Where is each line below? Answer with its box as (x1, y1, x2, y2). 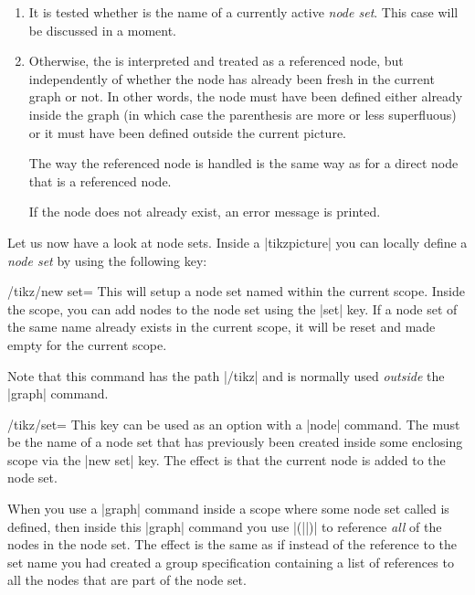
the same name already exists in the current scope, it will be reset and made (7, 317, 436, 336)
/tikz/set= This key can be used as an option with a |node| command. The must (7, 414, 460, 433)
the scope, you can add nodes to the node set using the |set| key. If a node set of (7, 299, 458, 318)
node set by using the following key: (7, 250, 207, 270)
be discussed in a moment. (28, 20, 177, 39)
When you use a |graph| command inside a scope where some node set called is (7, 499, 449, 518)
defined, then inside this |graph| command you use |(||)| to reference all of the (7, 516, 442, 536)
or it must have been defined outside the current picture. (28, 122, 346, 142)
